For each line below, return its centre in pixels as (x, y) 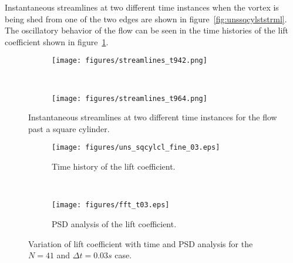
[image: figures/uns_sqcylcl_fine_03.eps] (136, 148)
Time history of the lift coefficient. (114, 166)
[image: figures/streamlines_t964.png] (129, 98)
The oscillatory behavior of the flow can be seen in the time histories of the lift (147, 30)
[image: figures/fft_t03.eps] (111, 205)
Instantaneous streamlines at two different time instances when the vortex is (142, 7)
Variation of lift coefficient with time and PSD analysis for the (141, 243)
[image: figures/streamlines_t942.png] (129, 61)
